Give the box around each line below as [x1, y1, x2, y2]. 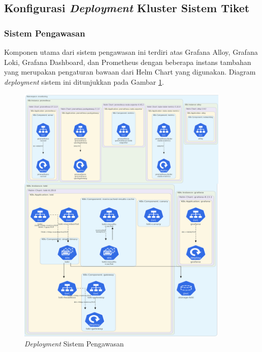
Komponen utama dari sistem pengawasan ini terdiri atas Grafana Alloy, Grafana [4, 47, 258, 57]
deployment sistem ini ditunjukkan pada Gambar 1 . [4, 76, 164, 87]
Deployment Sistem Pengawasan [24, 338, 124, 348]
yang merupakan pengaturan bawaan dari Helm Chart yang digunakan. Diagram [4, 66, 256, 77]
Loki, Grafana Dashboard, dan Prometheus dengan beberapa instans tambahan [4, 56, 251, 67]
